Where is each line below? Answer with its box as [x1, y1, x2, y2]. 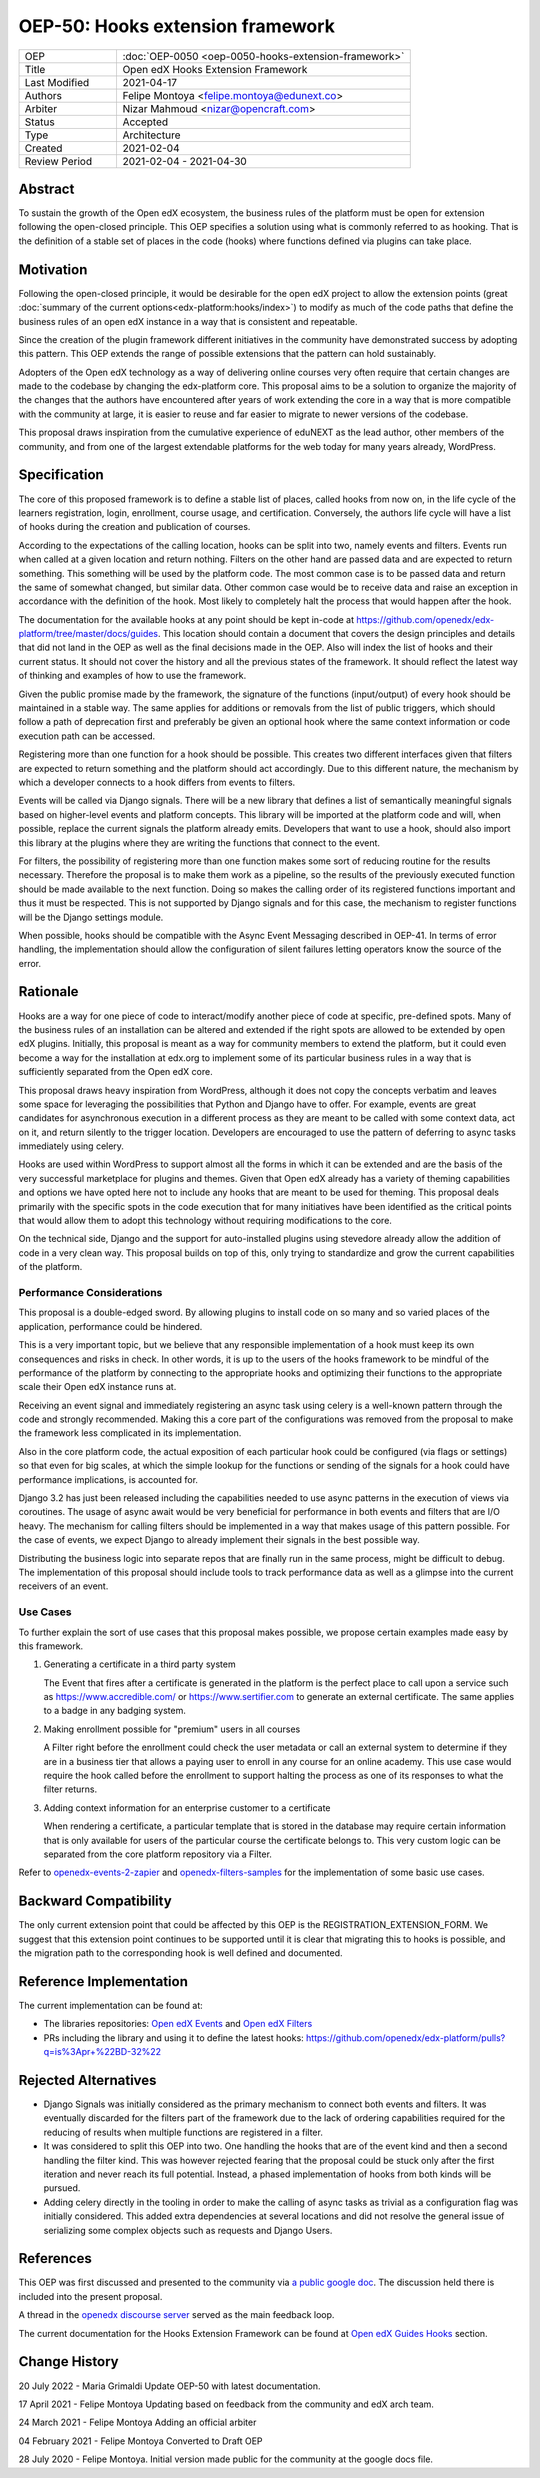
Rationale [18, 983, 79, 1000]
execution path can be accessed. [18, 730, 155, 742]
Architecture [122, 128, 181, 142]
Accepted [122, 115, 169, 129]
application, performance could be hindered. [18, 1320, 203, 1332]
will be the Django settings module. [18, 911, 164, 923]
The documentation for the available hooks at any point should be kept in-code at [18, 613, 355, 625]
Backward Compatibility [18, 1893, 172, 1910]
